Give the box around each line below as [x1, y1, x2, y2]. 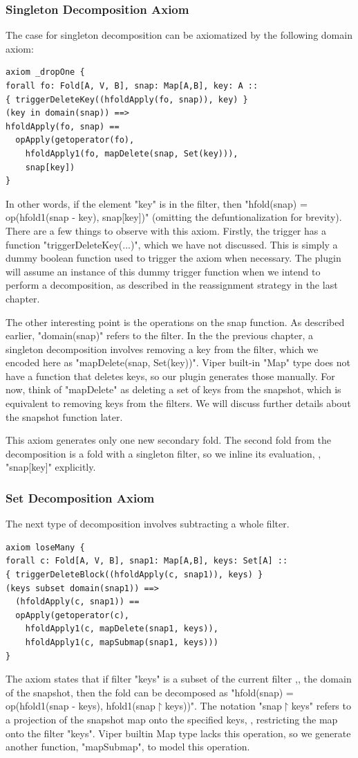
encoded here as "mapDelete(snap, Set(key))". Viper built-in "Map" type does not [6, 355, 351, 370]
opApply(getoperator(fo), [15, 135, 135, 145]
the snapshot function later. [6, 409, 123, 424]
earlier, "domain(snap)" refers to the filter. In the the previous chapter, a [6, 328, 313, 343]
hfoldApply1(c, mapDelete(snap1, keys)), [25, 624, 218, 634]
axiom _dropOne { [6, 67, 85, 78]
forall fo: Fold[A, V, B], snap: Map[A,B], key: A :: [6, 81, 258, 91]
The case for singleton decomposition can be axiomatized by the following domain [6, 28, 352, 42]
